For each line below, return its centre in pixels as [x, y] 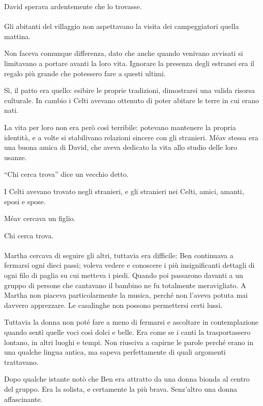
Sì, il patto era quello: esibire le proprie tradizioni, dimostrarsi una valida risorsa [130, 90]
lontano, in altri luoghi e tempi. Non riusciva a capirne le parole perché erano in [129, 342]
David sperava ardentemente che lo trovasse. [73, 6]
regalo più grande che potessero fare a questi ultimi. [85, 73]
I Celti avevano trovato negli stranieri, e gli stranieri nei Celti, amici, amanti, [124, 191]
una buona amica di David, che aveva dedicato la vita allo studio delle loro [121, 147]
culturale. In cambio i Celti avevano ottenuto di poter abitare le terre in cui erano [132, 100]
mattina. [18, 36]
